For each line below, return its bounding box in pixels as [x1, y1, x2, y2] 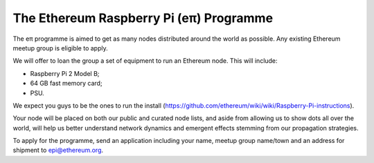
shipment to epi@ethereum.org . [12, 146, 104, 155]
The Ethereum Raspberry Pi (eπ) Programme [12, 10, 274, 26]
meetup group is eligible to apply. [12, 44, 108, 52]
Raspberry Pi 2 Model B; [30, 69, 100, 77]
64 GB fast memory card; [30, 79, 103, 88]
